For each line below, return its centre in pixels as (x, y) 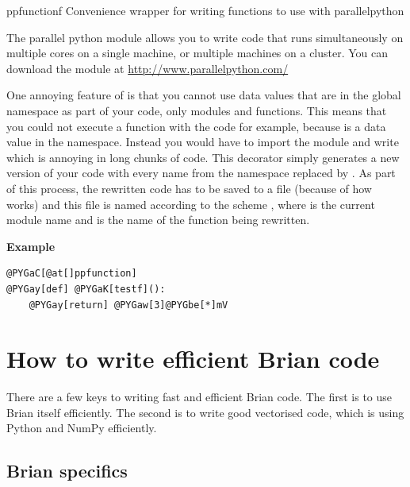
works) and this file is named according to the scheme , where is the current (191, 204)
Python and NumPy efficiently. (82, 428)
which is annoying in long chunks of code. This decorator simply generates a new (203, 157)
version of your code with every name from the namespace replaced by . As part (201, 173)
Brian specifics (67, 471)
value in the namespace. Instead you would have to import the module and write (203, 142)
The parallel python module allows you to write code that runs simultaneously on (205, 37)
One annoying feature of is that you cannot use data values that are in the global (204, 95)
